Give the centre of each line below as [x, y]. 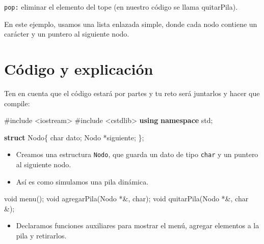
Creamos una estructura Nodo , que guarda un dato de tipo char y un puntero [137, 154]
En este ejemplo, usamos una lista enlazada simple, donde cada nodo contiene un [131, 24]
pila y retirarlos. [41, 235]
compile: [17, 103]
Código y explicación [79, 69]
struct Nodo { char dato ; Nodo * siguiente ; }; [74, 137]
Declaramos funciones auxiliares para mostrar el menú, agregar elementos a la [138, 225]
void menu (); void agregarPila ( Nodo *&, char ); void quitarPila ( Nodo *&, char [126, 199]
